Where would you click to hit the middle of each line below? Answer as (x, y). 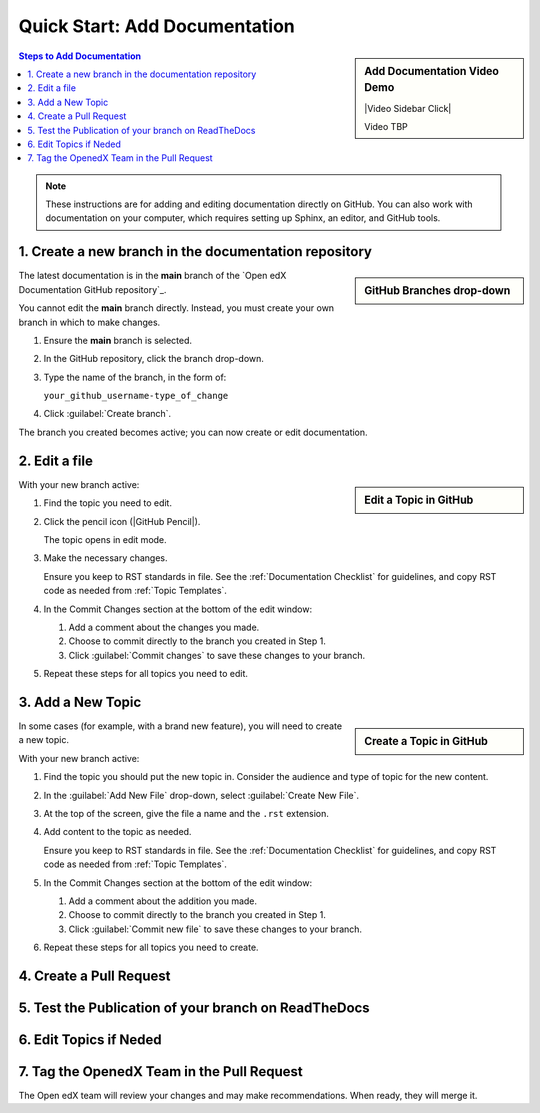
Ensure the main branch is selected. (118, 340)
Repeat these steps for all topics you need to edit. (146, 674)
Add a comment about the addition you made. (163, 901)
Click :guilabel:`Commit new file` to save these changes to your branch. (215, 929)
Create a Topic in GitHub (426, 741)
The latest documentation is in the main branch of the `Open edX (152, 276)
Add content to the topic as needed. (117, 832)
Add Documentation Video (432, 71)
